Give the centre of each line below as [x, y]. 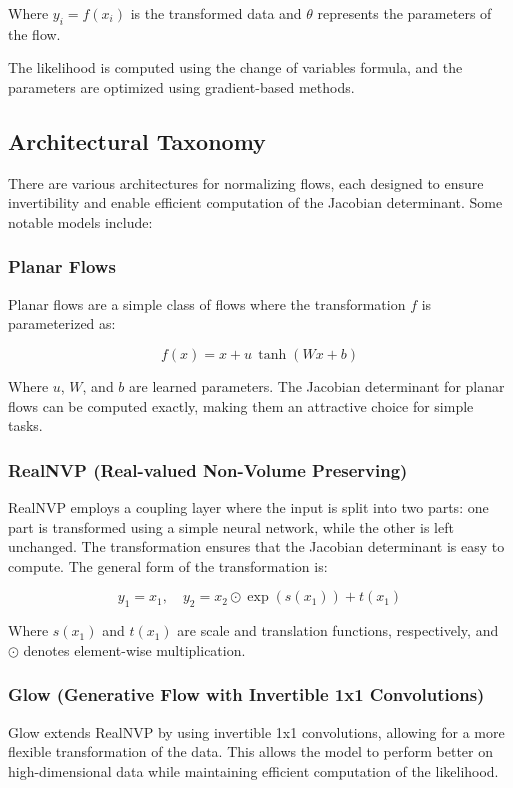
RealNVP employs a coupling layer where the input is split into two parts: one [248, 506]
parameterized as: [62, 323]
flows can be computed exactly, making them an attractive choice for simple [241, 405]
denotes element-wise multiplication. [134, 649]
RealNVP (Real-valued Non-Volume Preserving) [208, 469]
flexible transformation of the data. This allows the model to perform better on [251, 751]
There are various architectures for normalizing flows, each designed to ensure [246, 182]
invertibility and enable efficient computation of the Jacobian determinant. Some [255, 202]
